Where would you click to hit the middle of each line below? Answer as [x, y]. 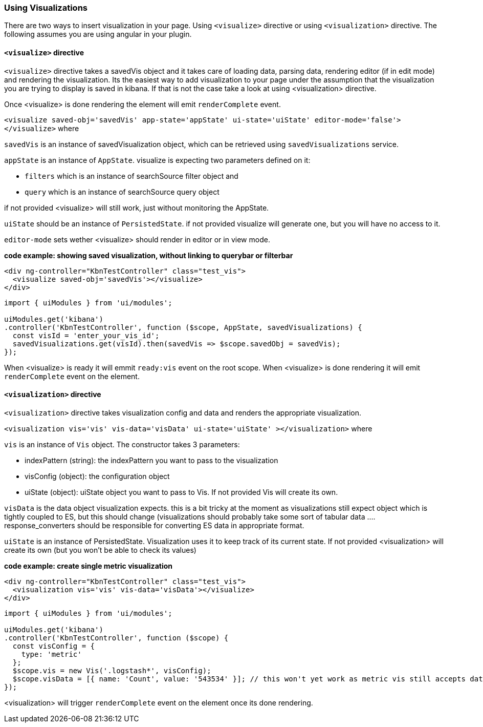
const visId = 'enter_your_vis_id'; [86, 335]
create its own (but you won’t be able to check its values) [100, 550]
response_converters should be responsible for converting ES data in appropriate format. [154, 525]
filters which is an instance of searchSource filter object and [131, 176]
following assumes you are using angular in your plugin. [98, 34]
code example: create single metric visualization [88, 566]
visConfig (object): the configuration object [97, 476]
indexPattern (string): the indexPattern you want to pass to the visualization [151, 460]
